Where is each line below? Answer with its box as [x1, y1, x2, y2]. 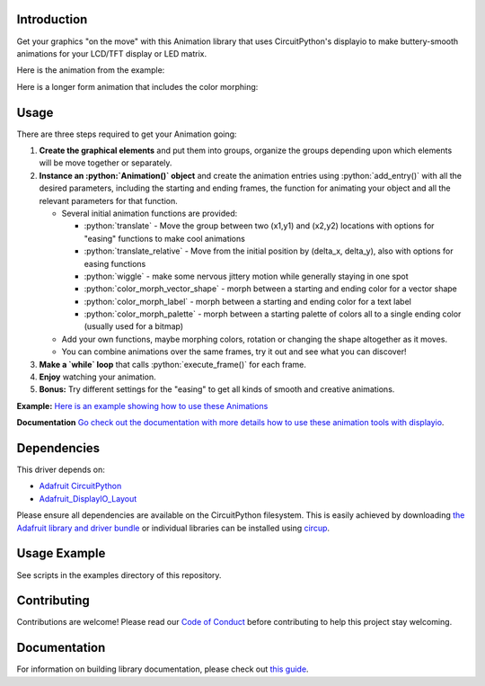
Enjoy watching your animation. [39, 371, 156, 382]
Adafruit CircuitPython [39, 481, 122, 492]
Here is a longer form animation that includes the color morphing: [16, 81, 259, 92]
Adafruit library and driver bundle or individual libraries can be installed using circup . [16, 522, 331, 533]
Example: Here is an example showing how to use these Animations [16, 400, 269, 411]
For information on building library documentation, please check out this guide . [16, 664, 309, 674]
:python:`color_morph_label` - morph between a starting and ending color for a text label [84, 296, 412, 307]
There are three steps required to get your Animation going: [16, 129, 237, 139]
